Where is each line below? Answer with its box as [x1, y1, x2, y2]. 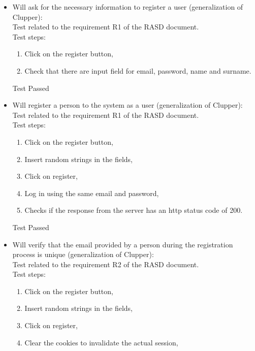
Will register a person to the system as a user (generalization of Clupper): [12, 100, 243, 110]
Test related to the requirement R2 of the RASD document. [12, 259, 199, 269]
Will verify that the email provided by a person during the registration [12, 239, 233, 249]
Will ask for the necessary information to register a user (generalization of [12, 2, 243, 12]
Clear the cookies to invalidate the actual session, [24, 337, 178, 347]
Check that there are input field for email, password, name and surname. [24, 65, 251, 76]
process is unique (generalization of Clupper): [12, 249, 154, 260]
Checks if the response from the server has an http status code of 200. [24, 205, 243, 215]
